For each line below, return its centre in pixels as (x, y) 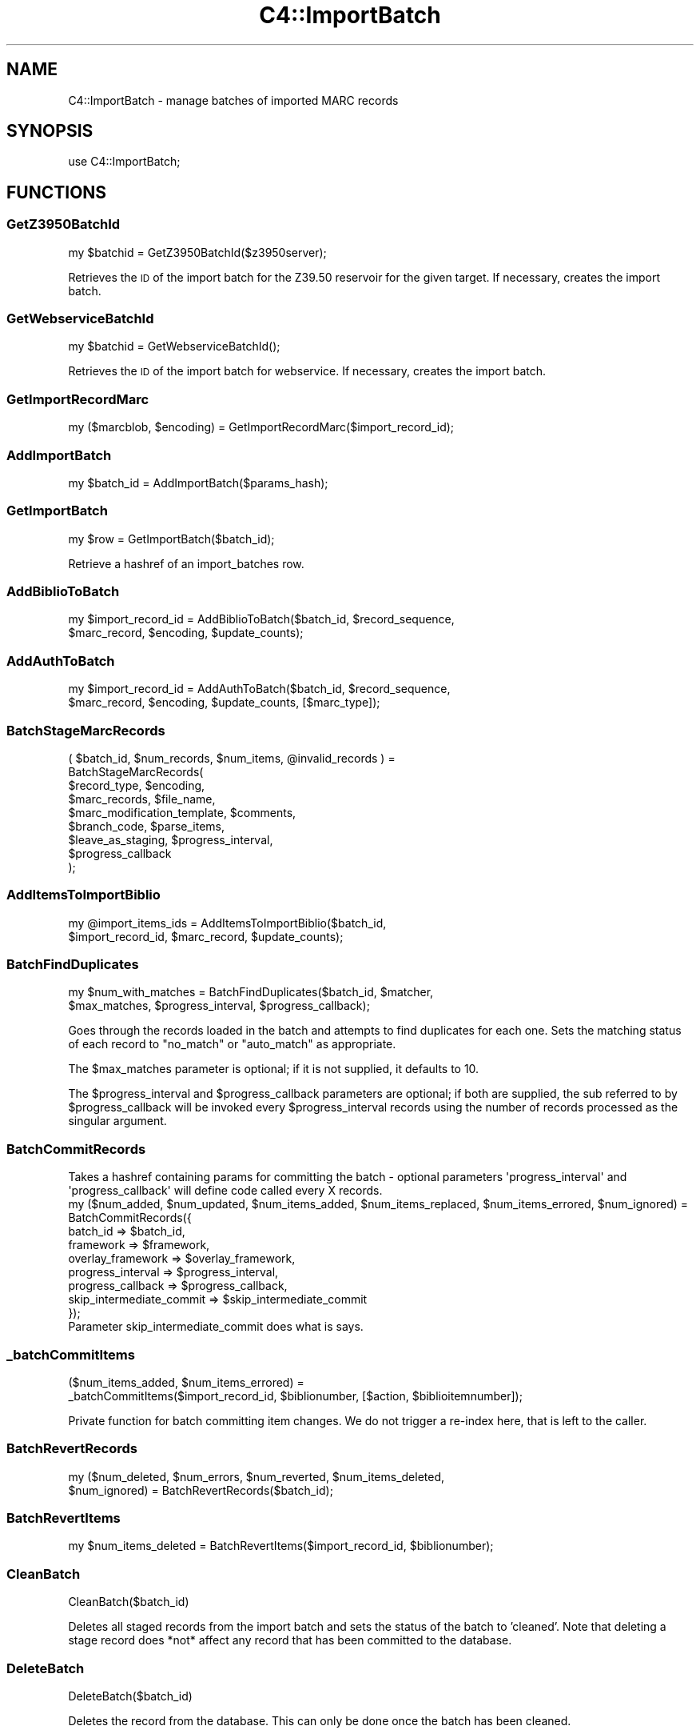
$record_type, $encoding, (137, 785)
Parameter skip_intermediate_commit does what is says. (216, 1327)
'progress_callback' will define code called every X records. (225, 1191)
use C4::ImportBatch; (124, 162)
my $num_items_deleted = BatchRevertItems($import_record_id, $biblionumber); (281, 1546)
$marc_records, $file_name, (142, 799)
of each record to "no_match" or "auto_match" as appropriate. (232, 1044)
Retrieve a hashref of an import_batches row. (186, 563)
